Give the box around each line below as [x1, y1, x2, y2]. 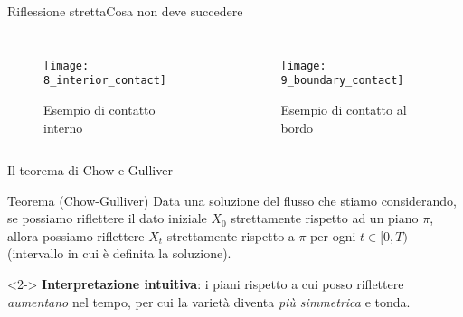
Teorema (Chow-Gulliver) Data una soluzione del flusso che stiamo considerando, [7, 191, 458, 210]
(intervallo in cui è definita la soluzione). [7, 244, 231, 263]
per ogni [310, 226, 356, 245]
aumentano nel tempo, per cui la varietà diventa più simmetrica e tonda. [7, 292, 411, 311]
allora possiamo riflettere [7, 226, 145, 245]
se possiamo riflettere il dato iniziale [7, 209, 207, 228]
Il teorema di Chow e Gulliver [7, 161, 173, 180]
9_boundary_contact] [280, 74, 404, 88]
